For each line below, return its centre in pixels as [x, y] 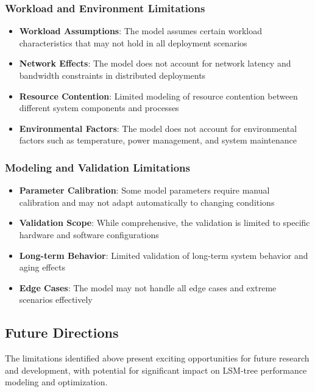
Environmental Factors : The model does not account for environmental [158, 128]
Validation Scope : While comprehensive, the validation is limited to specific [165, 223]
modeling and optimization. [56, 382]
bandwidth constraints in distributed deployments [112, 75]
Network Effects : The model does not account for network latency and [155, 63]
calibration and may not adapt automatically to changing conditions [147, 202]
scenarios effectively [56, 299]
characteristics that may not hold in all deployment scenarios [133, 42]
